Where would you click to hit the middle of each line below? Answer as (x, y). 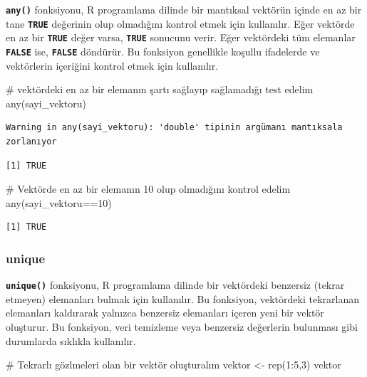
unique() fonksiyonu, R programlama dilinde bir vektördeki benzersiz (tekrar (175, 285)
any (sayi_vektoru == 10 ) (59, 202)
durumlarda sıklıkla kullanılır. (71, 340)
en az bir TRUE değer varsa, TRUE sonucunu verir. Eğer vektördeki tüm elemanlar (181, 37)
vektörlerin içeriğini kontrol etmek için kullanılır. (112, 65)
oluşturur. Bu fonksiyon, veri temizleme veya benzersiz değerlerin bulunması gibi (182, 327)
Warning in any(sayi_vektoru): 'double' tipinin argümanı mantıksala (174, 128)
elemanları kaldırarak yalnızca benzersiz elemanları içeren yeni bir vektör (165, 313)
